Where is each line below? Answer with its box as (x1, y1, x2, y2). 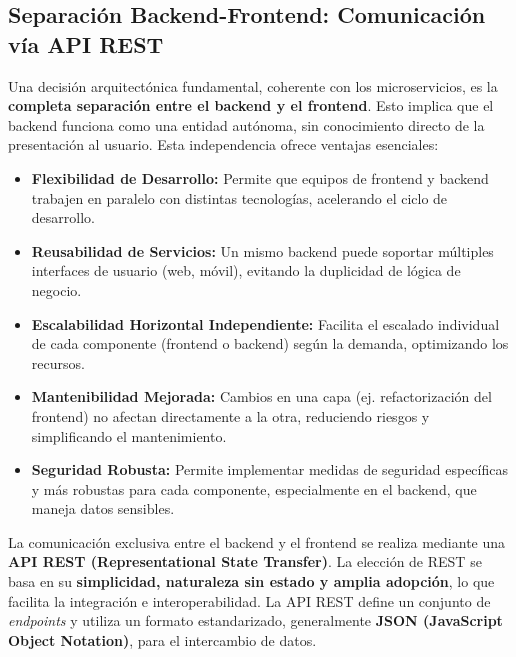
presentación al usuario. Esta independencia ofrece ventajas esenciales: (8, 134, 439, 155)
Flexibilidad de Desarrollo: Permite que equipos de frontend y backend (31, 167, 489, 188)
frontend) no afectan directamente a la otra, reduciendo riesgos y (31, 405, 430, 426)
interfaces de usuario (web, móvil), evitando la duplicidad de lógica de (31, 260, 461, 281)
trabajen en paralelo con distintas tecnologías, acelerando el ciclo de (31, 187, 448, 208)
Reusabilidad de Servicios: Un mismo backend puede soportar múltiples (31, 240, 494, 261)
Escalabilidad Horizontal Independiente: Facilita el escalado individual (31, 313, 500, 334)
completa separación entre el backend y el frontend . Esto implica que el (8, 95, 494, 116)
